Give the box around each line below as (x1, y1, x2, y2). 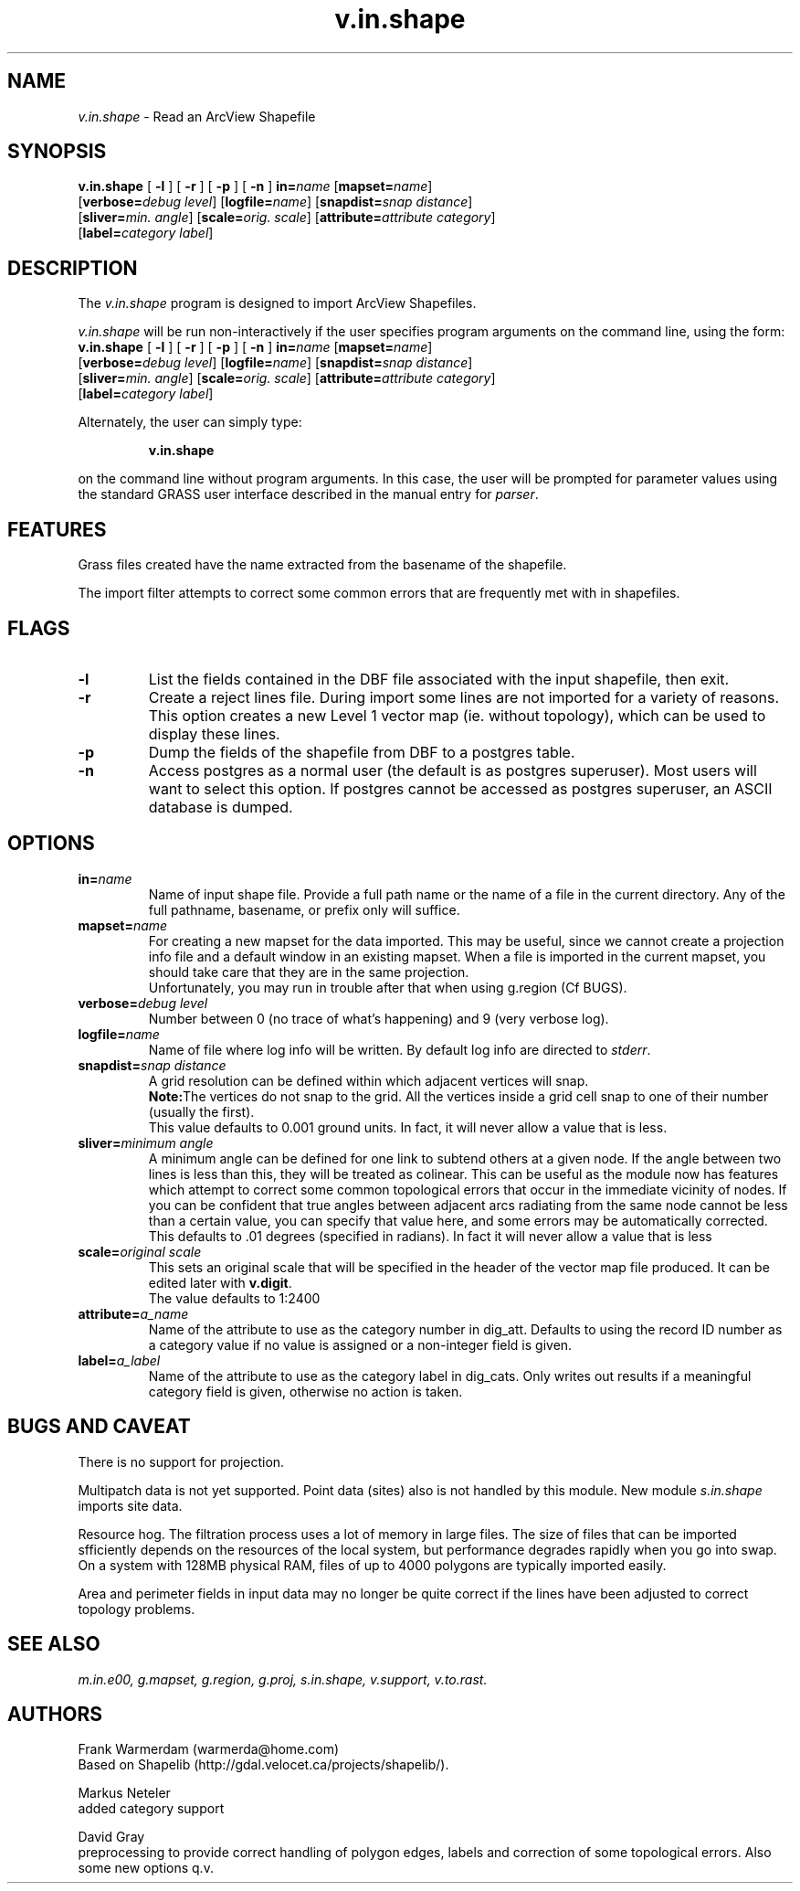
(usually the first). (148, 1103, 255, 1120)
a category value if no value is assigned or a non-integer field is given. (148, 1336, 573, 1353)
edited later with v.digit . (148, 1274, 292, 1291)
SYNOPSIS (7, 140, 107, 164)
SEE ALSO (7, 1632, 100, 1656)
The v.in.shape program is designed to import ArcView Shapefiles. (78, 295, 477, 312)
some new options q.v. (78, 1860, 214, 1876)
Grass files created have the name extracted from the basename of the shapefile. (78, 557, 567, 573)
